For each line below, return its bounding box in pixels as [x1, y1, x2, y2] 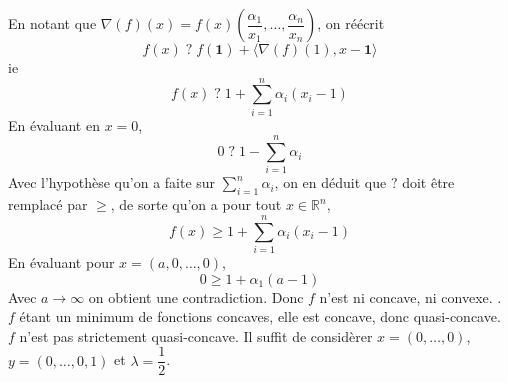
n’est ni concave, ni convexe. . [319, 286, 502, 307]
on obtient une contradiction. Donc [88, 286, 304, 307]
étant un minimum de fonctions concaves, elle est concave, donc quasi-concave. [19, 306, 501, 327]
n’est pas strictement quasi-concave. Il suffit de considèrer [19, 325, 373, 346]
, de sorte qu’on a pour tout [110, 194, 282, 215]
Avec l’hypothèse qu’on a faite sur [8, 172, 216, 193]
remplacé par [8, 194, 88, 215]
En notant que [8, 13, 97, 33]
